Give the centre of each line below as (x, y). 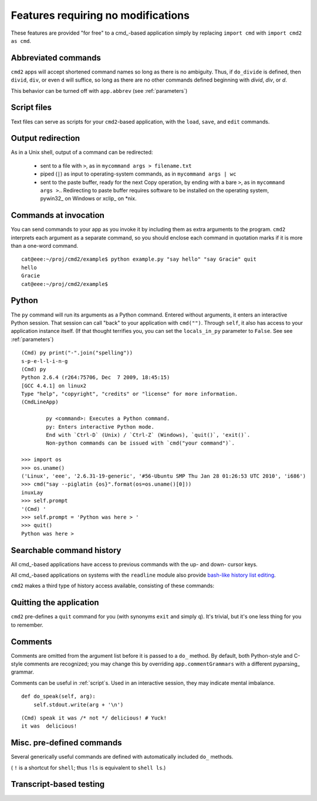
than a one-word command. (45, 246)
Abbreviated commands (56, 58)
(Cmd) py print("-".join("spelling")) (77, 353)
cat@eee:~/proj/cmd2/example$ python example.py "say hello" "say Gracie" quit (139, 259)
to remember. (27, 625)
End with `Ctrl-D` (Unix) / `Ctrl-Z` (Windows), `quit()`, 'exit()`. (148, 435)
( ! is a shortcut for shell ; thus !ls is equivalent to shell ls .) (88, 768)
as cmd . (21, 41)
